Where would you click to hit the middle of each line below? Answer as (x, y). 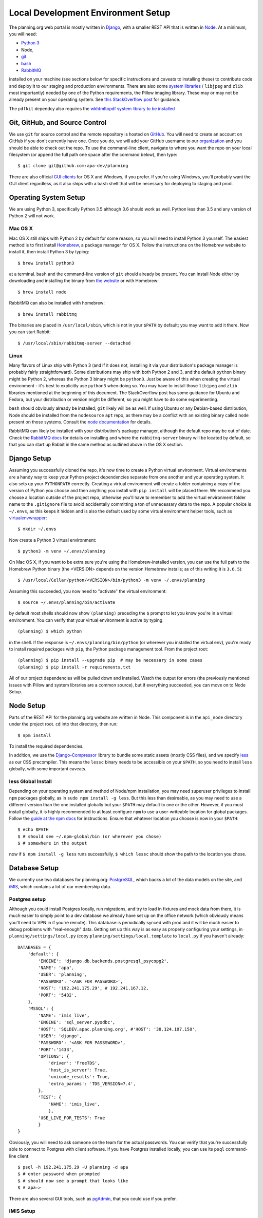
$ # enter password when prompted (59, 1174)
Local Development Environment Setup (90, 13)
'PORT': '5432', (57, 995)
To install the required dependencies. (46, 746)
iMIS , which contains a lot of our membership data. (60, 886)
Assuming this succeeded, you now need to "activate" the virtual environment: (88, 591)
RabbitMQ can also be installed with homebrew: (57, 303)
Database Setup (34, 868)
